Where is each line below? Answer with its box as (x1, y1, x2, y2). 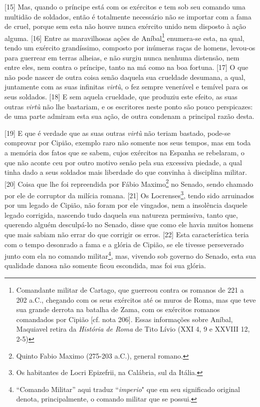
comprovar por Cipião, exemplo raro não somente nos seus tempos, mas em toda (4, 137, 251, 148)
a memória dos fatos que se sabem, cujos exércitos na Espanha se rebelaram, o (4, 147, 245, 157)
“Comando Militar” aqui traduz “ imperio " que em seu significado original (16, 384, 240, 394)
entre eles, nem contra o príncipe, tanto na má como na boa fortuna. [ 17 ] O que (4, 62, 249, 72)
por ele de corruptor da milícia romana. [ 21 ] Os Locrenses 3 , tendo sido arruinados (4, 189, 254, 200)
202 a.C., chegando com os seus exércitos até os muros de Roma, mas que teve (16, 294, 256, 305)
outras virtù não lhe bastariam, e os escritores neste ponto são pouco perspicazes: (4, 101, 253, 111)
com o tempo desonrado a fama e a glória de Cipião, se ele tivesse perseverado (4, 239, 244, 249)
